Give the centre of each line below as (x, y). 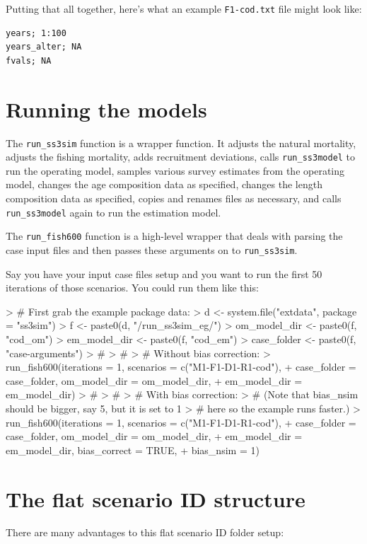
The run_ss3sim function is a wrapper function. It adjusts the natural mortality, (181, 143)
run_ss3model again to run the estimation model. (113, 212)
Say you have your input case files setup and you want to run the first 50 (164, 273)
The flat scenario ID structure (156, 498)
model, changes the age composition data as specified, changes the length (164, 184)
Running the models (106, 109)
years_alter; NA (44, 47)
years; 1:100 (36, 33)
